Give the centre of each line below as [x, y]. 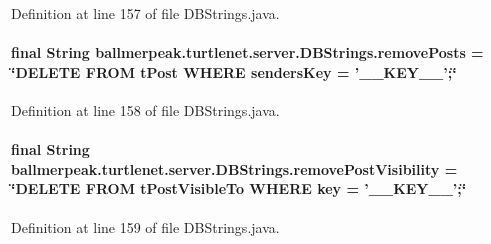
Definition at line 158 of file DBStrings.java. [145, 109]
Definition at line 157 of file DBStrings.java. [145, 13]
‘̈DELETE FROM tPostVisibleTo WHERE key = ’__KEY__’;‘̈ [239, 188]
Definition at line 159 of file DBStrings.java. [145, 226]
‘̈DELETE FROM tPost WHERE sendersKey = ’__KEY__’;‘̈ [234, 71]
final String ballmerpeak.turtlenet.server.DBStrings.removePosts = [247, 52]
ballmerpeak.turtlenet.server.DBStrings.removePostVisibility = [234, 168]
